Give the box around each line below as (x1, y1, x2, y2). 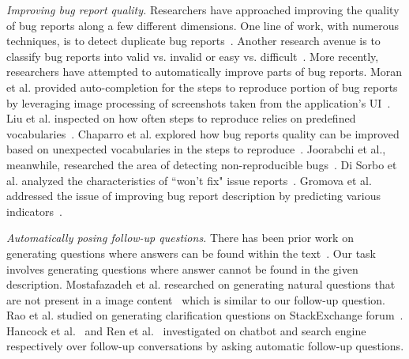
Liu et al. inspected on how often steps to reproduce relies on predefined (6, 110, 356, 127)
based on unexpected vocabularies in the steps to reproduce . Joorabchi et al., (6, 141, 386, 157)
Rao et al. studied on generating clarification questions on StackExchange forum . (6, 307, 403, 323)
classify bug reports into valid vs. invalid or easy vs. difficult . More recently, (6, 47, 379, 64)
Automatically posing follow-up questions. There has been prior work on (6, 229, 354, 246)
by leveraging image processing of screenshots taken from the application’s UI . (6, 94, 391, 111)
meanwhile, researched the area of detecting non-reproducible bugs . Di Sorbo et (6, 156, 397, 172)
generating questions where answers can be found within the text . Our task (6, 244, 376, 261)
